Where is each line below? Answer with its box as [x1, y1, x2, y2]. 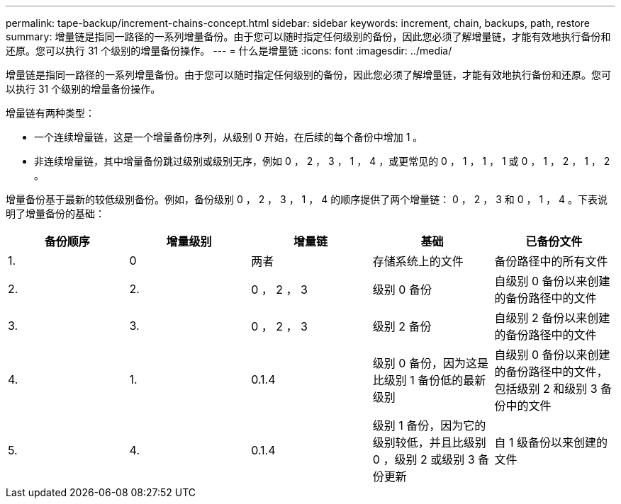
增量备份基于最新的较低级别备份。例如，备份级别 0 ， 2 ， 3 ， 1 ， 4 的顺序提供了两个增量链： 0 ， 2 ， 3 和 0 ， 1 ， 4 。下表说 [6, 193, 608, 205]
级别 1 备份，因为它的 [372, 418, 486, 433]
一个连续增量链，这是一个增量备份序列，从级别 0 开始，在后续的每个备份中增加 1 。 [34, 131, 423, 143]
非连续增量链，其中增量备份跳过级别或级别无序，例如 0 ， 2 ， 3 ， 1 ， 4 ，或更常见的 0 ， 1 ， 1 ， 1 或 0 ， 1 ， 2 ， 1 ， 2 [34, 155, 610, 167]
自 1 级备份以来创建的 [494, 435, 608, 449]
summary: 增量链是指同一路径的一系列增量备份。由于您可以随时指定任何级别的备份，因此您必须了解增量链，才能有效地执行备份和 [6, 30, 611, 42]
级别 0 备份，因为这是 [372, 356, 488, 370]
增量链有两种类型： [6, 107, 95, 119]
